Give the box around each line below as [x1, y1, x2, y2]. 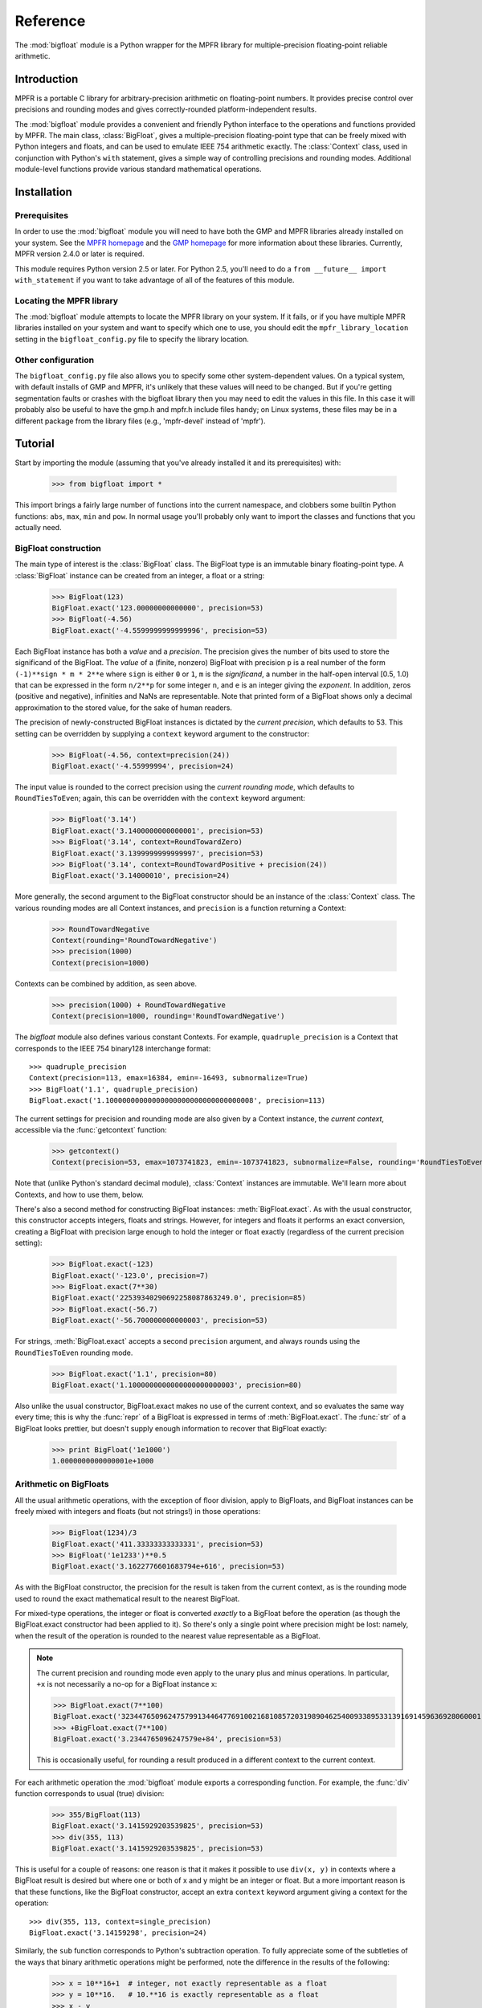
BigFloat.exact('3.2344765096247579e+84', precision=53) [53, 1735, 283, 1744]
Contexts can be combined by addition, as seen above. [14, 978, 197, 988]
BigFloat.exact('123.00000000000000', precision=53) [51, 603, 264, 613]
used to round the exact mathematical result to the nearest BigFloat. [14, 1594, 240, 1603]
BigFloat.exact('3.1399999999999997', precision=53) [51, 848, 264, 858]
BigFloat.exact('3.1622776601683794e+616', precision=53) [51, 1562, 285, 1571]
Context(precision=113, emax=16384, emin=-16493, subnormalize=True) [29, 1073, 309, 1083]
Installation [14, 186, 72, 198]
